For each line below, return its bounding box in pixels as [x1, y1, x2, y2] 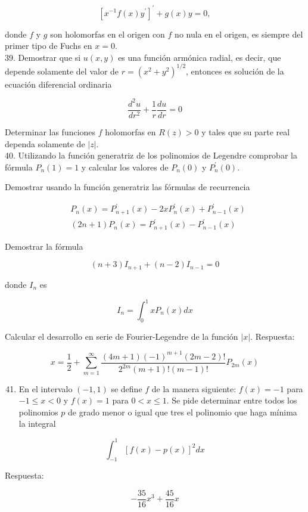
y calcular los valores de [81, 160, 169, 173]
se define [111, 382, 142, 395]
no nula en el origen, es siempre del [175, 27, 303, 40]
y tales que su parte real [201, 125, 290, 138]
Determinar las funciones [5, 125, 96, 138]
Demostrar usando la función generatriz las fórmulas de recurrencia [5, 181, 250, 193]
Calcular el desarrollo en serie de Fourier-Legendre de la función [5, 330, 238, 342]
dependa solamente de [5, 137, 85, 150]
